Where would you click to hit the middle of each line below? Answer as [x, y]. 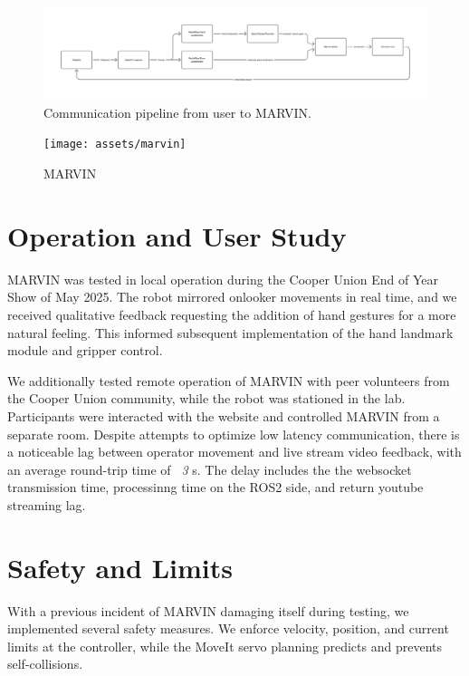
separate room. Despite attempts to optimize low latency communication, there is [234, 434]
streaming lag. [47, 504]
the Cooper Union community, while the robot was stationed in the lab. [206, 398]
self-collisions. [45, 664]
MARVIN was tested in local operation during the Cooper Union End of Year [223, 279]
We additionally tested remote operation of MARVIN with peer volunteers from [229, 380]
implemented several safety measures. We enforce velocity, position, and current [228, 628]
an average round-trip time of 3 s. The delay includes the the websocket [210, 469]
